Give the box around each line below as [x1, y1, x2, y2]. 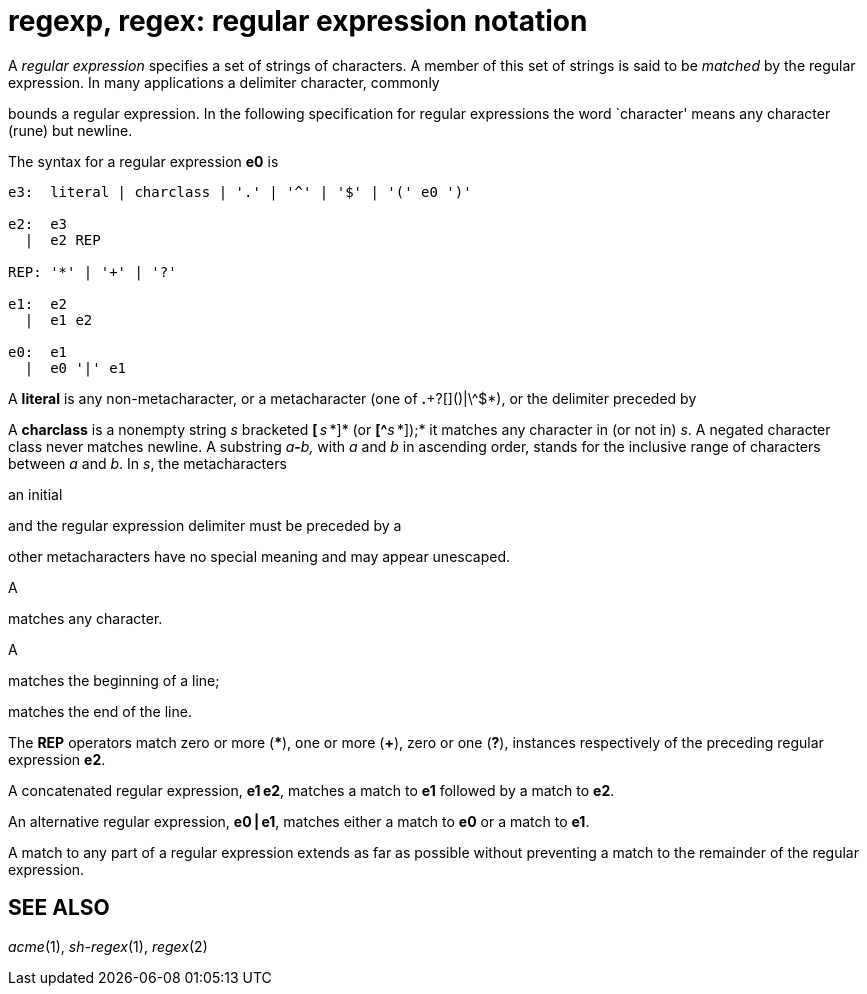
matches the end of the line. [8, 702, 192, 720]
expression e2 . [8, 750, 106, 768]
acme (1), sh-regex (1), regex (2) [8, 937, 208, 955]
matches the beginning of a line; [8, 671, 220, 689]
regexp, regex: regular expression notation [8, 4, 588, 38]
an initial [8, 485, 63, 503]
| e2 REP [24, 231, 101, 248]
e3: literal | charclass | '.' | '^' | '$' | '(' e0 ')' [8, 183, 472, 200]
